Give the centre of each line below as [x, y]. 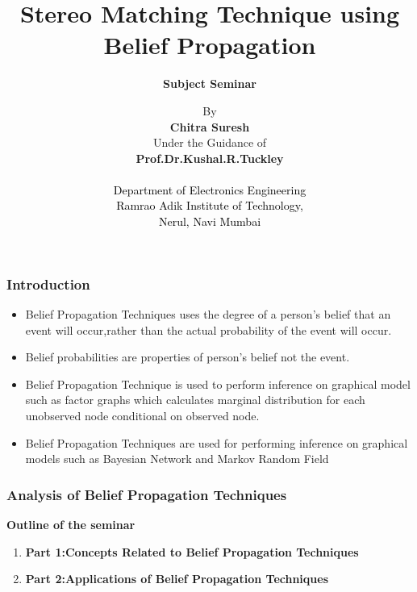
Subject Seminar [210, 83]
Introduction [48, 283]
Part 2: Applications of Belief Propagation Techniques [177, 579]
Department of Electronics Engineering [210, 189]
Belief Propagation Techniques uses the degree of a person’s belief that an [208, 313]
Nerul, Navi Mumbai [210, 221]
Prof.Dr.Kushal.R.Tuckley [210, 158]
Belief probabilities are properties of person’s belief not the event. [188, 357]
